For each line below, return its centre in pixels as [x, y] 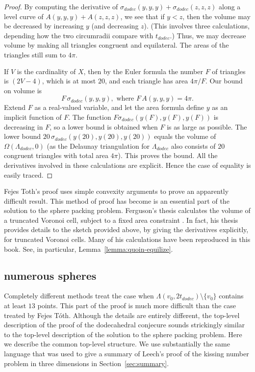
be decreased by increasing [44, 26]
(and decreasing [115, 26]
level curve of [24, 16]
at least [15, 306]
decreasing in [24, 126]
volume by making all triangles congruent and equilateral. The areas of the [116, 45]
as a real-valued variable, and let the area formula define [119, 107]
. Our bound [224, 81]
